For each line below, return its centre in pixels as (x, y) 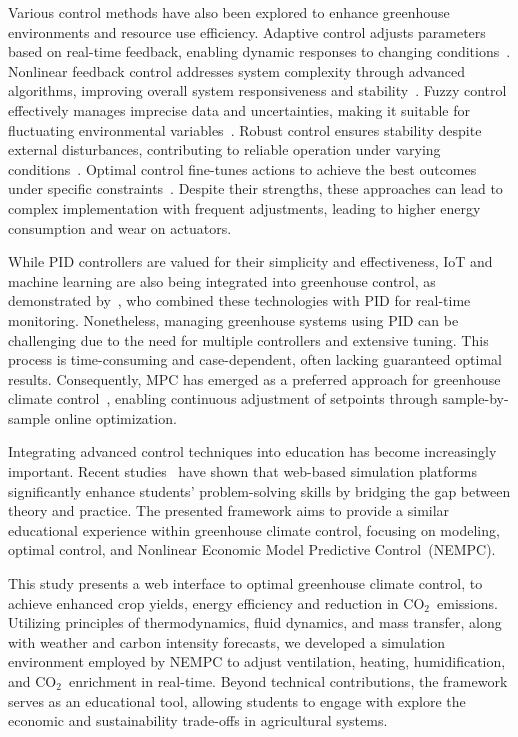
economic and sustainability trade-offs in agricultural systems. (198, 720)
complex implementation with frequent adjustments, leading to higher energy (244, 207)
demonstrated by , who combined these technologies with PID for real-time (239, 300)
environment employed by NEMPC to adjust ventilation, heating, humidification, (257, 661)
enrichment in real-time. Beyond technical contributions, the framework (288, 681)
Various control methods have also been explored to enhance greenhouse (229, 12)
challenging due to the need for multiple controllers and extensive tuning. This (248, 339)
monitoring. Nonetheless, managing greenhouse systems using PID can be (233, 319)
